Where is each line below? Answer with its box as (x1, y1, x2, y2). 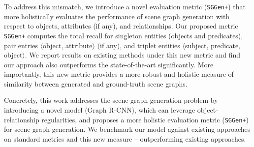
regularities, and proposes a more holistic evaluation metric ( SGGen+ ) (41, 114, 249, 124)
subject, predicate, (185, 40, 241, 50)
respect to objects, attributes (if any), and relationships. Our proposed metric (4, 21, 238, 31)
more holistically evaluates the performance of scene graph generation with (4, 11, 230, 21)
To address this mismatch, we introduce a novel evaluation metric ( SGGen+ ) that (4, 1, 246, 11)
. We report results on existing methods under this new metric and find (25, 50, 241, 60)
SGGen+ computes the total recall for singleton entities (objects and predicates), (4, 30, 243, 40)
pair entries (4, 40, 38, 50)
